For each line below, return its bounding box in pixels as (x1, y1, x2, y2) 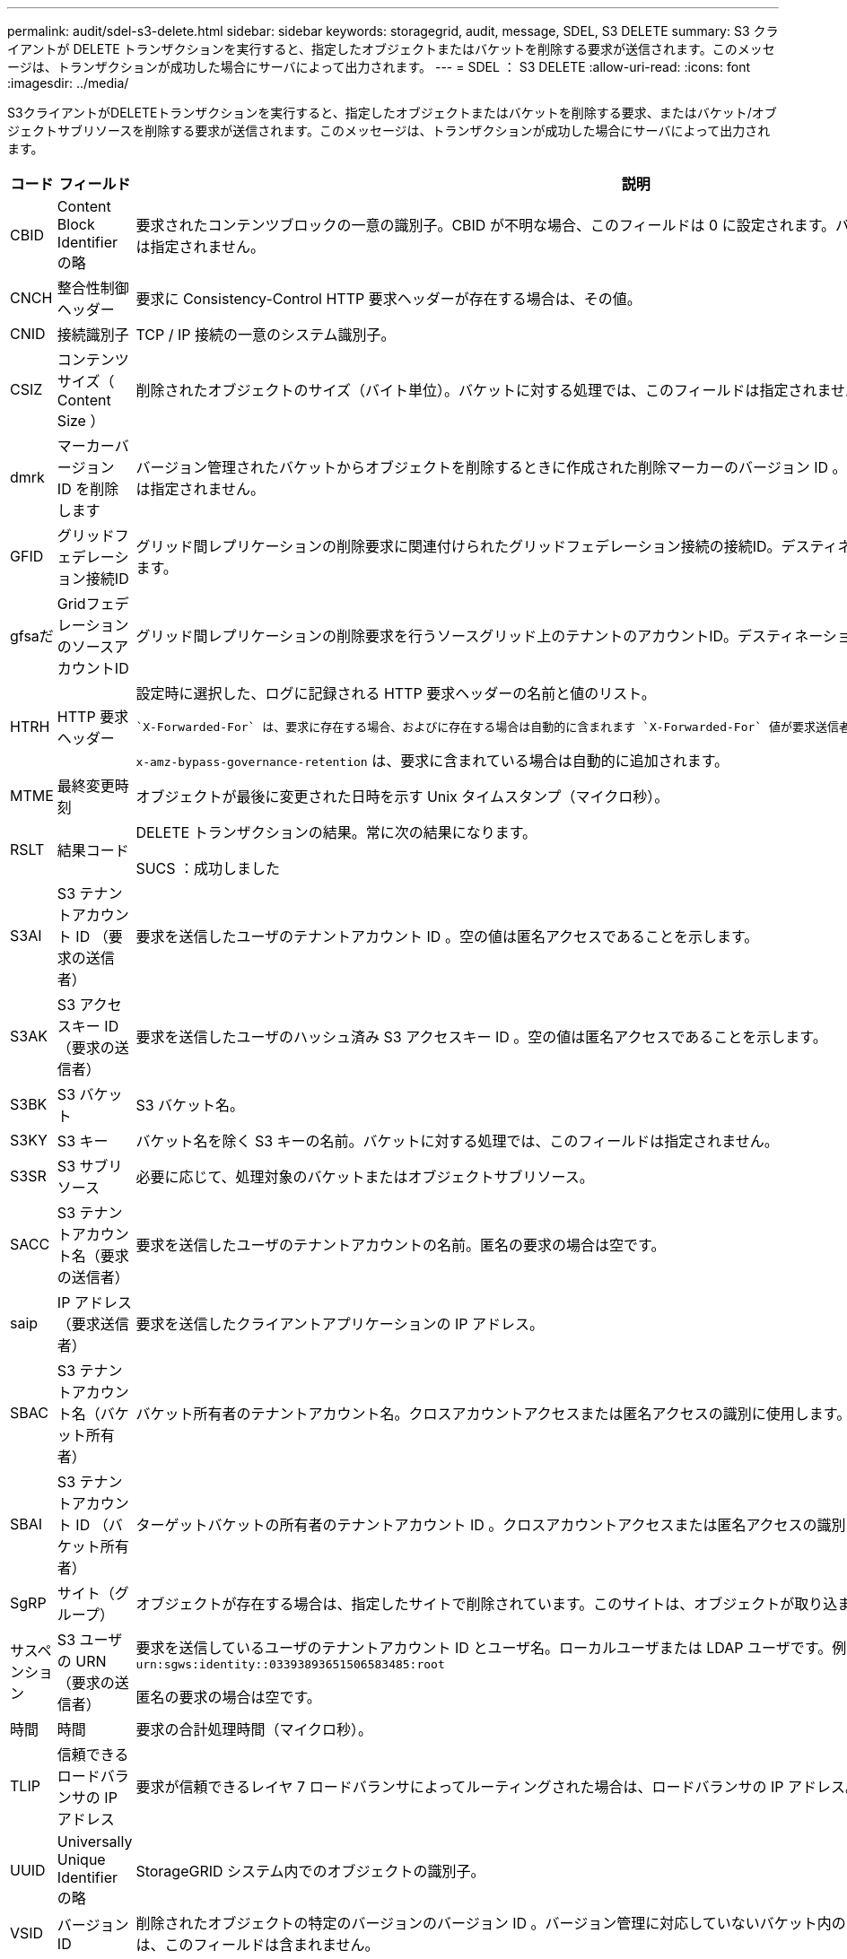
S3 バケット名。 (135, 1096, 245, 1114)
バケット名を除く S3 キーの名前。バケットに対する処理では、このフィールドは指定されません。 (135, 1132, 779, 1150)
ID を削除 (57, 480, 119, 498)
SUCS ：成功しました (135, 859, 281, 877)
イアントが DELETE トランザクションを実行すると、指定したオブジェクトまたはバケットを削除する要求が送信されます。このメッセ (7, 41, 775, 57)
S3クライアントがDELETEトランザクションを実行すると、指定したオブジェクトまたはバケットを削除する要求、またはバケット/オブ (7, 105, 777, 120)
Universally (57, 1833, 133, 1850)
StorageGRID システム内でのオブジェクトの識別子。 (135, 1862, 485, 1880)
